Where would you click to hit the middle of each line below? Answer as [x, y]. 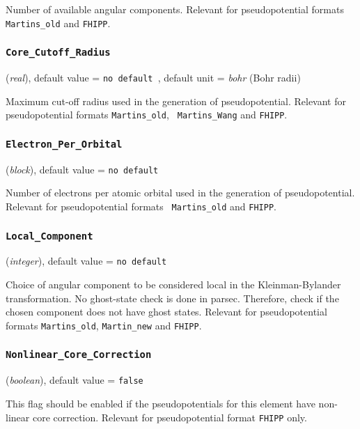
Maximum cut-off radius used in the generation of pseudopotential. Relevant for [176, 101]
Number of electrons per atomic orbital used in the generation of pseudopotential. [180, 193]
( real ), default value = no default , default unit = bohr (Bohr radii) [153, 78]
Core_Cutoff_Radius [58, 53]
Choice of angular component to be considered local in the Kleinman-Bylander [173, 284]
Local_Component [49, 236]
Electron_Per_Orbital [64, 144]
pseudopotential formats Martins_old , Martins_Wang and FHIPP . [147, 115]
